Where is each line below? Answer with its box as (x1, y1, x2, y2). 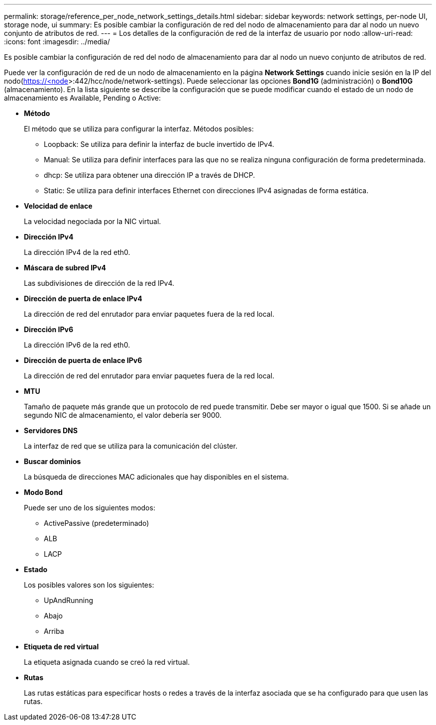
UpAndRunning (44, 596, 94, 604)
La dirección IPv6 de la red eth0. (24, 341, 130, 349)
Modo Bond (24, 488, 63, 496)
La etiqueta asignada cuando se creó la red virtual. (24, 658, 190, 666)
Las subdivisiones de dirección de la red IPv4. (24, 279, 175, 287)
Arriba (44, 627, 64, 635)
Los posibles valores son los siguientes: (24, 581, 154, 589)
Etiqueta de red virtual (24, 642, 99, 651)
